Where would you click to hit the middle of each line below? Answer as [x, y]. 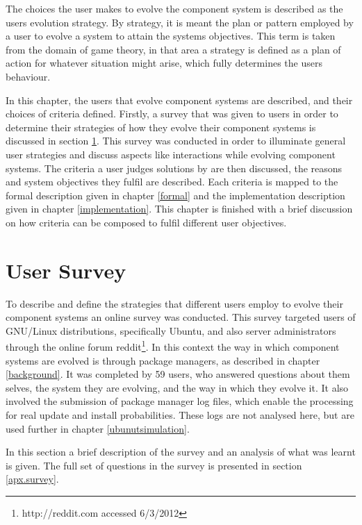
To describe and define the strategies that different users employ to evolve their [174, 303]
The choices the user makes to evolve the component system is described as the [174, 8]
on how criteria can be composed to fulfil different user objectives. [146, 222]
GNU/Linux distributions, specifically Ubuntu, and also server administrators [171, 330]
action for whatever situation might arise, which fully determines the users [164, 63]
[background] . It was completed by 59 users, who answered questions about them [178, 374]
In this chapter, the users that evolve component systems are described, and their [179, 100]
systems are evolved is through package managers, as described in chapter [163, 360]
